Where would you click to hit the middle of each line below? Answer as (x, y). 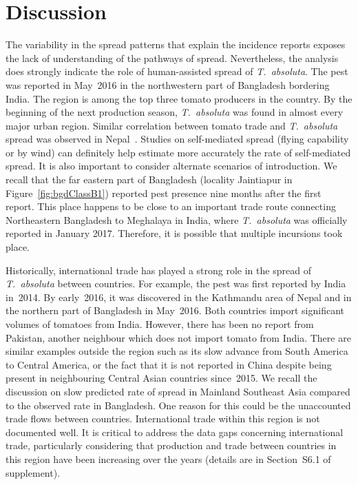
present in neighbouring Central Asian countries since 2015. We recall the (161, 378)
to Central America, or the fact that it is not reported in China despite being (169, 364)
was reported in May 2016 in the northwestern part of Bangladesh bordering (168, 84)
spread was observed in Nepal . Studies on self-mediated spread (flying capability (177, 139)
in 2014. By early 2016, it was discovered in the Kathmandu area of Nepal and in (179, 297)
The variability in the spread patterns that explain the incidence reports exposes (176, 44)
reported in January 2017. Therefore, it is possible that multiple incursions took (174, 233)
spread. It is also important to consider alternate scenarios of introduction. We (171, 166)
